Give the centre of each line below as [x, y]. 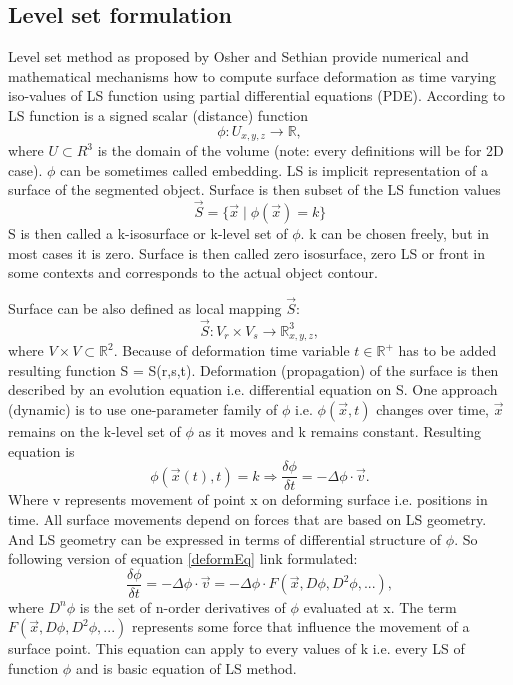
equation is [41, 450]
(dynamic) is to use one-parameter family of [143, 409]
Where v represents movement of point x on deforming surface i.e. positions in [248, 499]
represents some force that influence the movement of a [300, 626]
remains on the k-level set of [94, 431]
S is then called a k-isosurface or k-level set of [148, 233]
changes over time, [433, 409]
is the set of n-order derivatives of [182, 606]
